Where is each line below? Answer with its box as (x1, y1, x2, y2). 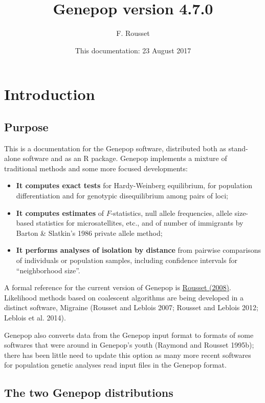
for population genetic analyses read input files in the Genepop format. (4, 359, 227, 370)
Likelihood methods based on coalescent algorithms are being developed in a (4, 292, 244, 303)
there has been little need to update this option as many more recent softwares (4, 349, 251, 360)
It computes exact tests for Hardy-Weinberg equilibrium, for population (16, 180, 253, 191)
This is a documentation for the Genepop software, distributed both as (4, 143, 226, 153)
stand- (228, 143, 248, 153)
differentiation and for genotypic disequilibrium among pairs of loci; (16, 190, 228, 201)
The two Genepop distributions (4, 385, 173, 400)
